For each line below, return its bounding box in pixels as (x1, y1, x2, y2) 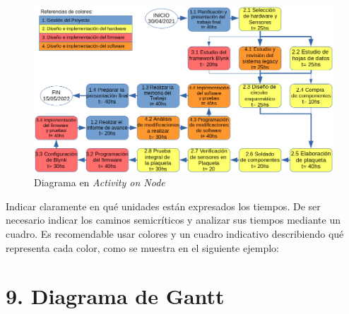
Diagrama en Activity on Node (34, 175, 165, 190)
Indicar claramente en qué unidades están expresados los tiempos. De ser (6, 198, 321, 213)
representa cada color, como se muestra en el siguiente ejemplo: (6, 240, 279, 255)
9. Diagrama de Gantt (6, 282, 225, 310)
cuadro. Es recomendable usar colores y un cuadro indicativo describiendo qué (6, 226, 344, 241)
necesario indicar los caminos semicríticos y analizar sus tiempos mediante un (6, 212, 341, 227)
